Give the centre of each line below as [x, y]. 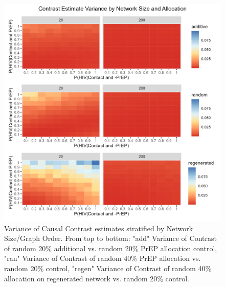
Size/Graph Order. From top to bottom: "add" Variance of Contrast [110, 238]
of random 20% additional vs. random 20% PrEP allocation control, [111, 248]
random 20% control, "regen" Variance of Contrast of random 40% [108, 268]
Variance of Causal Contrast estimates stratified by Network [99, 228]
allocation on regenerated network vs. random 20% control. [97, 278]
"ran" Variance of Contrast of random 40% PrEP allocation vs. [103, 258]
